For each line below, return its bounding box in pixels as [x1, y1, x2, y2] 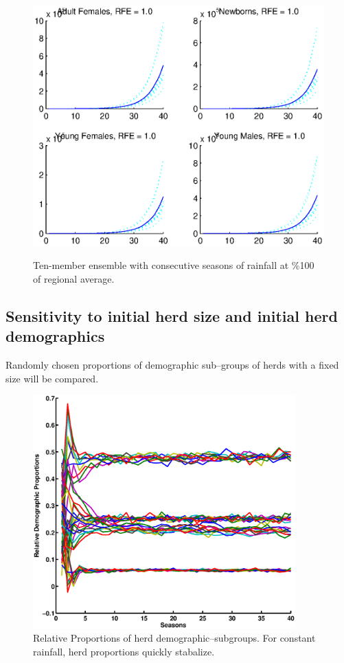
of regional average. [33, 271, 115, 285]
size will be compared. [5, 371, 99, 385]
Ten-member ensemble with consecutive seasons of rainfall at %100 [33, 258, 314, 272]
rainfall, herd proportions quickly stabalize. [33, 644, 215, 658]
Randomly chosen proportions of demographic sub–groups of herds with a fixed [5, 358, 339, 372]
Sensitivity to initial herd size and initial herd [5, 305, 338, 326]
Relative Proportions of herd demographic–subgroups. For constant [33, 631, 316, 645]
